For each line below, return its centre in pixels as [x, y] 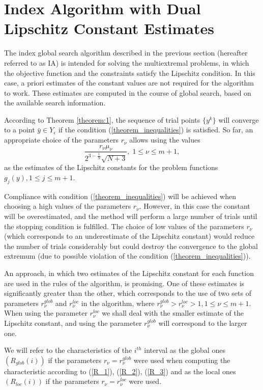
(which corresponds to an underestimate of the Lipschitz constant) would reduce [129, 236]
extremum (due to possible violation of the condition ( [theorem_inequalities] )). [127, 256]
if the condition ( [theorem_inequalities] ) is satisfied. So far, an [156, 130]
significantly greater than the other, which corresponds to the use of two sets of [128, 293]
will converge [239, 119]
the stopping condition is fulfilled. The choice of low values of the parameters [124, 226]
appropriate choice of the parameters [62, 140]
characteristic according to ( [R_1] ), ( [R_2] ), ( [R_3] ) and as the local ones [120, 371]
